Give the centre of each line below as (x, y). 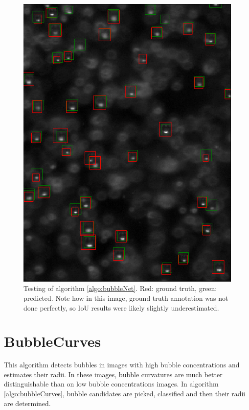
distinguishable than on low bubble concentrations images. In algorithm (111, 384)
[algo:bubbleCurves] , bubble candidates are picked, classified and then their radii (125, 394)
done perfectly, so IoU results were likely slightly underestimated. (121, 307)
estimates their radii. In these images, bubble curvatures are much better (113, 374)
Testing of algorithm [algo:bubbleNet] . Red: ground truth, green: (120, 288)
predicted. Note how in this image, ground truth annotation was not (126, 298)
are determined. (27, 403)
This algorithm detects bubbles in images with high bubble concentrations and (122, 365)
